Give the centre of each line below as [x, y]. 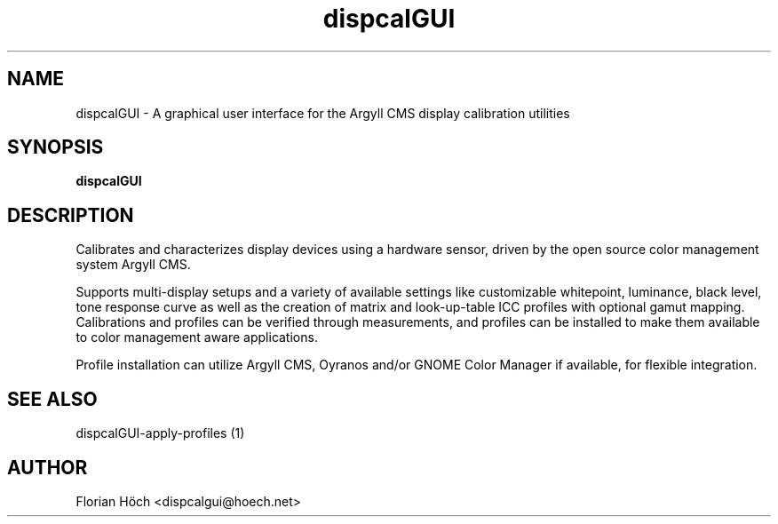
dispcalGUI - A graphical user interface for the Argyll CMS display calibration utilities [323, 113]
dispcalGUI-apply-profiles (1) [160, 433]
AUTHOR [48, 467]
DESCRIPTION [71, 215]
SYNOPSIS [56, 147]
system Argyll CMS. [133, 265]
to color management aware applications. [197, 337]
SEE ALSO [52, 399]
